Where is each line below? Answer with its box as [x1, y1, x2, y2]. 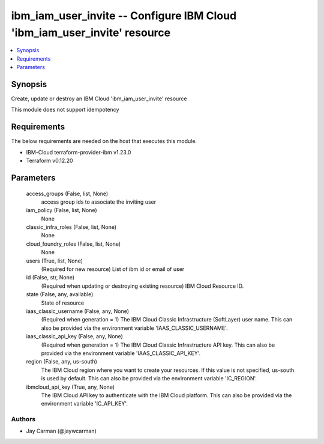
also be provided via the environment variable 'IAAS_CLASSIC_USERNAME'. [41, 324, 228, 332]
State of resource [41, 299, 85, 306]
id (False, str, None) [26, 274, 75, 281]
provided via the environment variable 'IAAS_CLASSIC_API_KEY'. [41, 349, 201, 357]
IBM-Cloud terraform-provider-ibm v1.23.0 [26, 148, 131, 156]
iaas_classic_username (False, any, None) [26, 307, 129, 315]
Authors [11, 415, 36, 424]
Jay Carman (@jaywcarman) [26, 427, 97, 435]
